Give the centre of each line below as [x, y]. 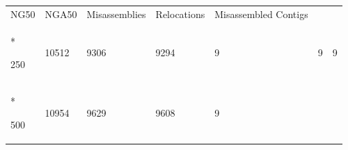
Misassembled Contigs [261, 14]
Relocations [180, 14]
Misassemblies [116, 14]
